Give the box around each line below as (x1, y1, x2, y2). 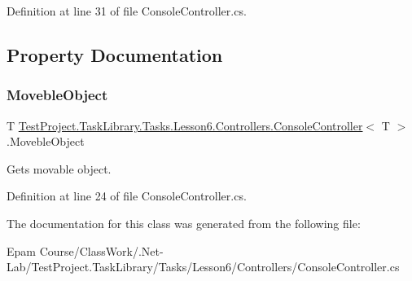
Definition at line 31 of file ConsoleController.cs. (7, 2, 247, 19)
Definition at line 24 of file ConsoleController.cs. (7, 187, 247, 204)
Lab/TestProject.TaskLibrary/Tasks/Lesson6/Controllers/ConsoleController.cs (7, 258, 400, 275)
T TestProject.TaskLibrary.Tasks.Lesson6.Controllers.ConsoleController (7, 116, 363, 134)
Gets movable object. (7, 160, 112, 177)
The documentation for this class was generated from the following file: (7, 214, 361, 231)
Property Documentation (7, 42, 223, 67)
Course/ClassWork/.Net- (39, 242, 164, 259)
